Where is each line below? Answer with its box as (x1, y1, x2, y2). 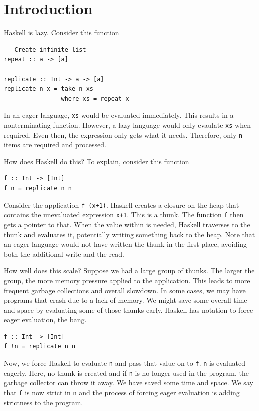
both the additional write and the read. (4, 248, 124, 259)
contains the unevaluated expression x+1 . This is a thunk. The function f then (4, 209, 244, 220)
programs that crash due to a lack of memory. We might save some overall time (4, 295, 247, 305)
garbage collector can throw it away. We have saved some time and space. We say (4, 377, 253, 388)
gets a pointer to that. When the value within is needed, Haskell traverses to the (4, 219, 250, 229)
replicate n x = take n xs (4, 85, 93, 93)
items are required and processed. (4, 139, 106, 150)
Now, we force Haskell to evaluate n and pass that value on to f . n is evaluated (4, 358, 246, 368)
